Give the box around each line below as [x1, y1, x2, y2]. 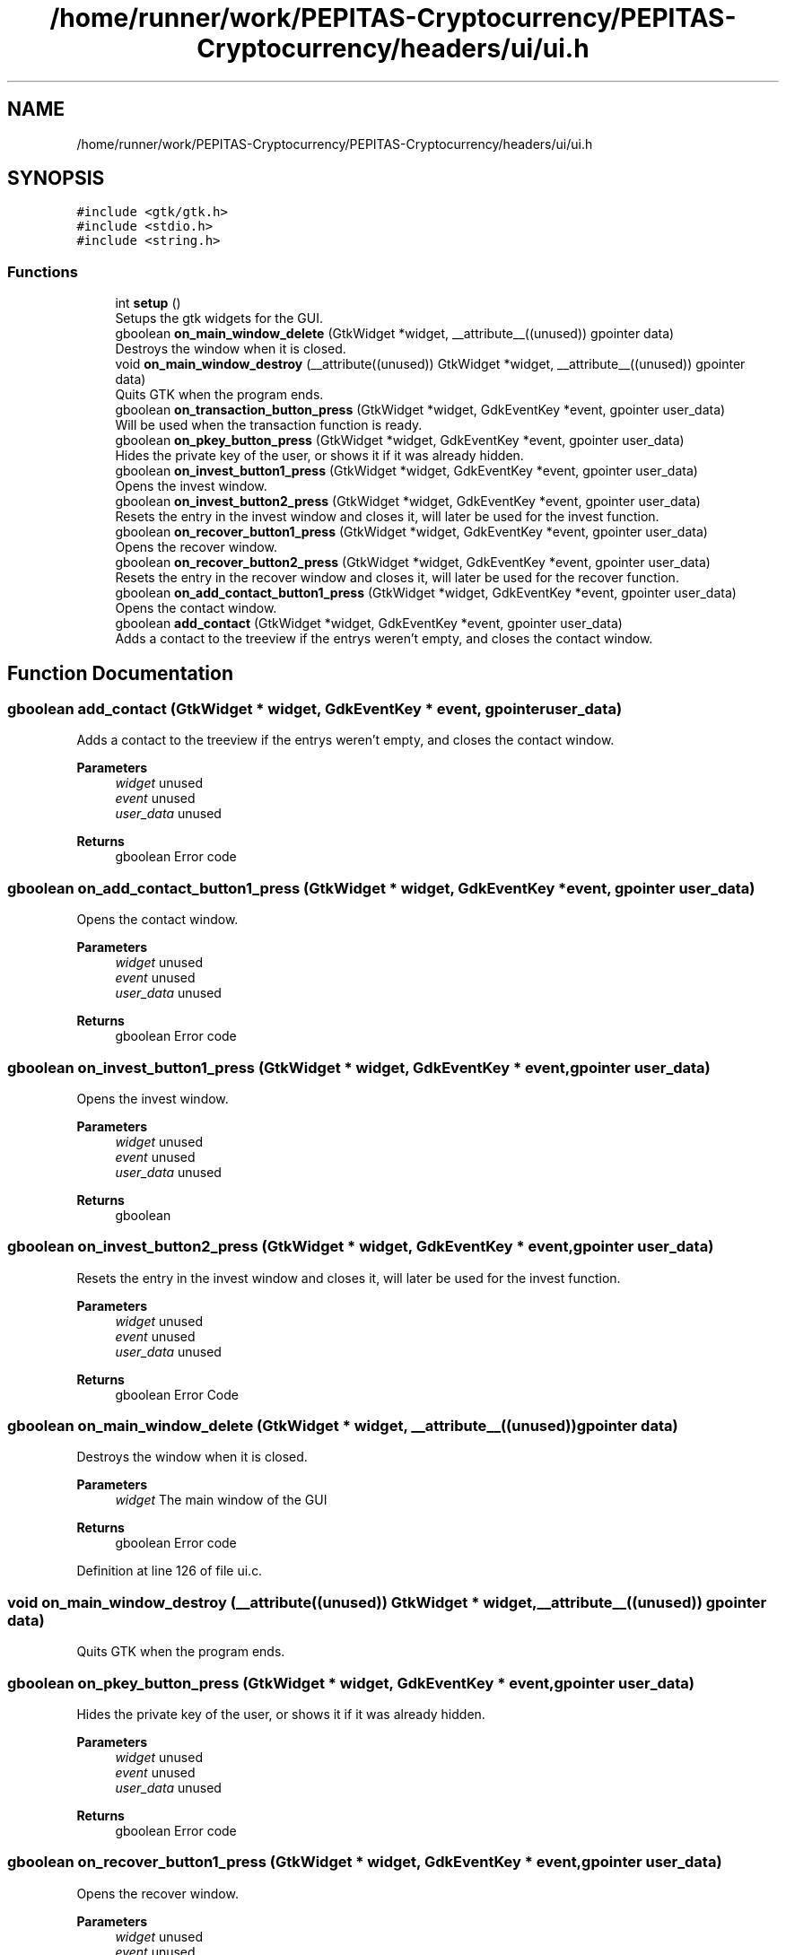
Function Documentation [7, 661, 233, 685]
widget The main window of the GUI [115, 1492, 327, 1508]
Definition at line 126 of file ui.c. [76, 1563, 263, 1579]
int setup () [115, 295, 181, 311]
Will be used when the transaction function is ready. [115, 417, 423, 433]
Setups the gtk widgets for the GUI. [115, 310, 323, 327]
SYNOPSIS [7, 167, 105, 190]
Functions [7, 262, 78, 281]
